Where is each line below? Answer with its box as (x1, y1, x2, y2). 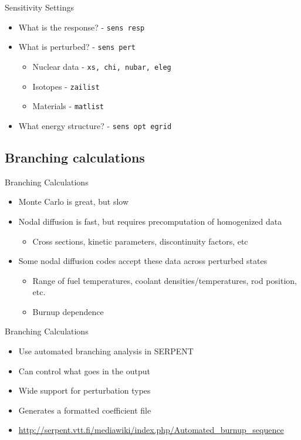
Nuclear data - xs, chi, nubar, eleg (32, 60, 171, 72)
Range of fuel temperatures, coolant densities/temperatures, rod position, (32, 274, 297, 286)
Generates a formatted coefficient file (18, 404, 151, 416)
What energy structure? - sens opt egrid (18, 119, 172, 131)
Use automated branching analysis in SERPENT (18, 345, 194, 357)
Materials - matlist (32, 100, 104, 112)
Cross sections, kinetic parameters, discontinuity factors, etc (32, 235, 248, 247)
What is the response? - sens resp (18, 21, 145, 33)
